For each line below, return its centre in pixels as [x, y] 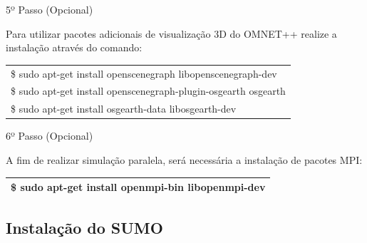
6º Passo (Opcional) [50, 136]
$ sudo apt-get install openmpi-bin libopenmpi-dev [138, 187]
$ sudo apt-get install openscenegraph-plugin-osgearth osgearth [148, 91]
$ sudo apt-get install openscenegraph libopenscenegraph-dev [144, 73]
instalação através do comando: [74, 47]
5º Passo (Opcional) [50, 9]
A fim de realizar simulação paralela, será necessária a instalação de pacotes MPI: [184, 159]
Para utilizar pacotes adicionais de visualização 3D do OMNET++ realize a [171, 33]
